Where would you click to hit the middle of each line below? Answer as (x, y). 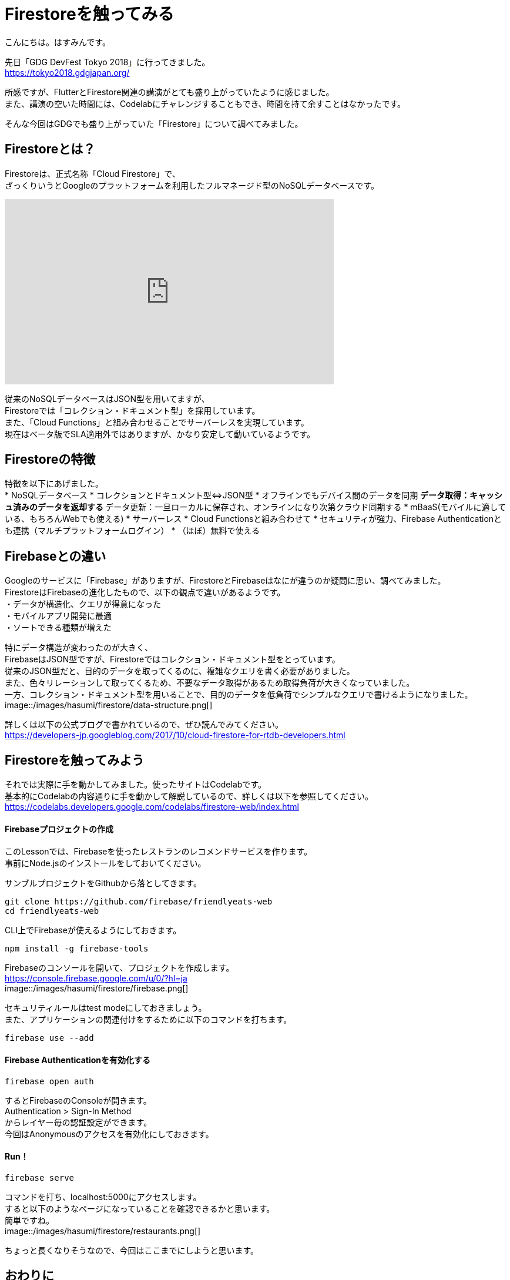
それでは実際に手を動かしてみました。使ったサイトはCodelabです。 (135, 785)
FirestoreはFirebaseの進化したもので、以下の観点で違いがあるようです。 (145, 592)
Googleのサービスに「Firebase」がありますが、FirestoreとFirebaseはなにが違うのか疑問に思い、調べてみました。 (225, 581)
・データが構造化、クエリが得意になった (83, 604)
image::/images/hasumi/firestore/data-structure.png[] (109, 705)
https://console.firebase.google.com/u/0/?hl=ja (96, 979)
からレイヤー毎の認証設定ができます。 (78, 1122)
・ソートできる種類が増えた (58, 628)
